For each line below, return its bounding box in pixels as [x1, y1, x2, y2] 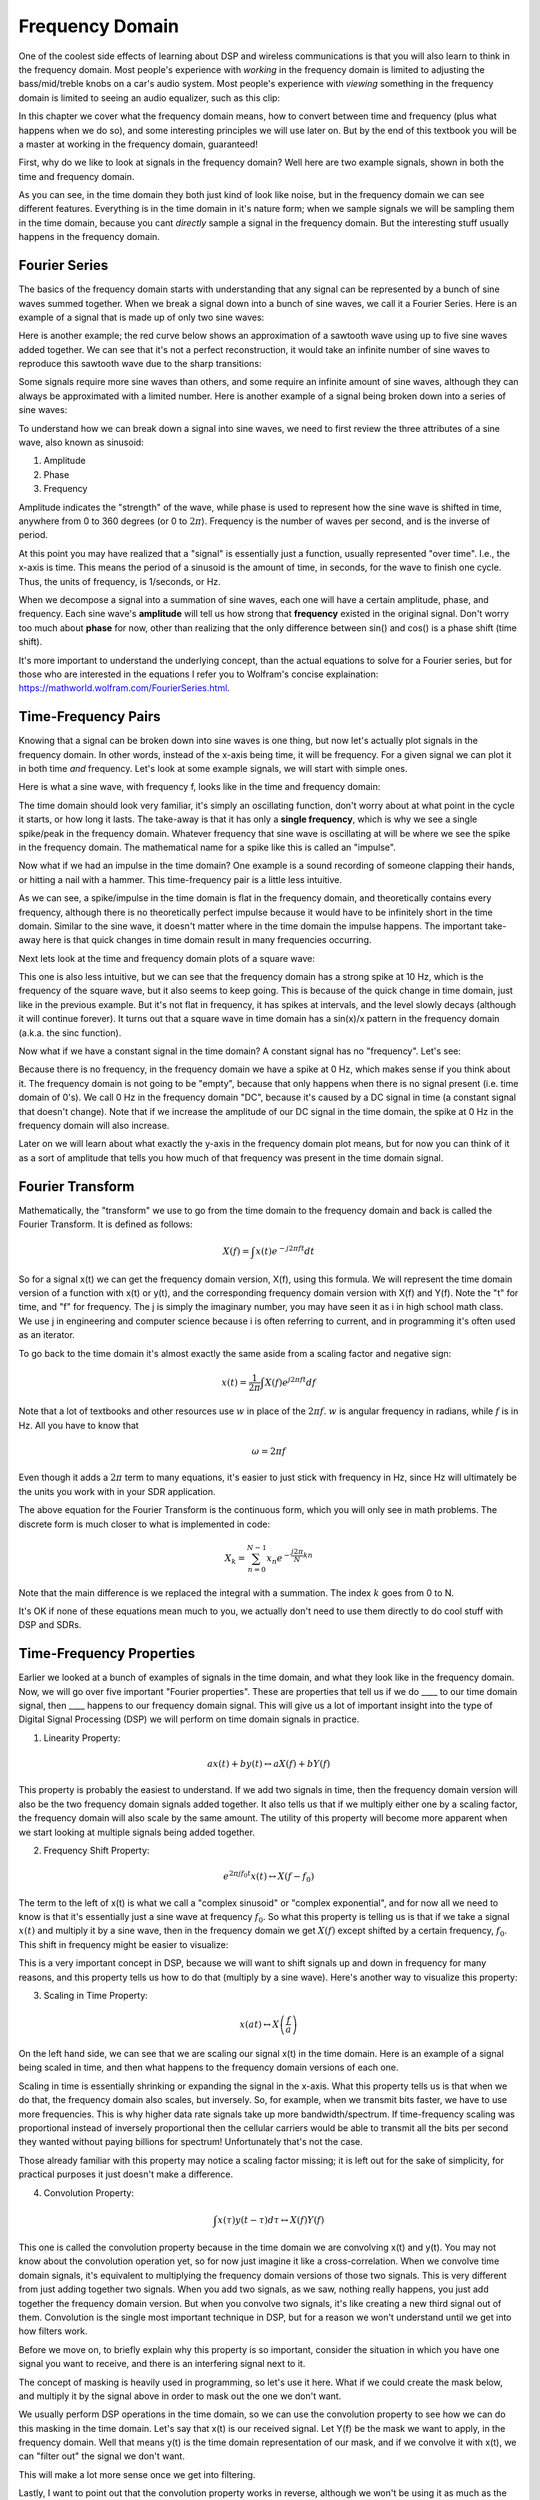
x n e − [266, 1551, 290, 1566]
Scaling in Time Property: [43, 1990, 149, 2001]
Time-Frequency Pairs [18, 708, 161, 725]
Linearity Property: [43, 1731, 121, 1744]
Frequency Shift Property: [43, 1844, 150, 1856]
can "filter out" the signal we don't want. [18, 2450, 185, 2462]
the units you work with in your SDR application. [18, 1485, 216, 1497]
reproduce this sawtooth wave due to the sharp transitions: [18, 358, 262, 370]
